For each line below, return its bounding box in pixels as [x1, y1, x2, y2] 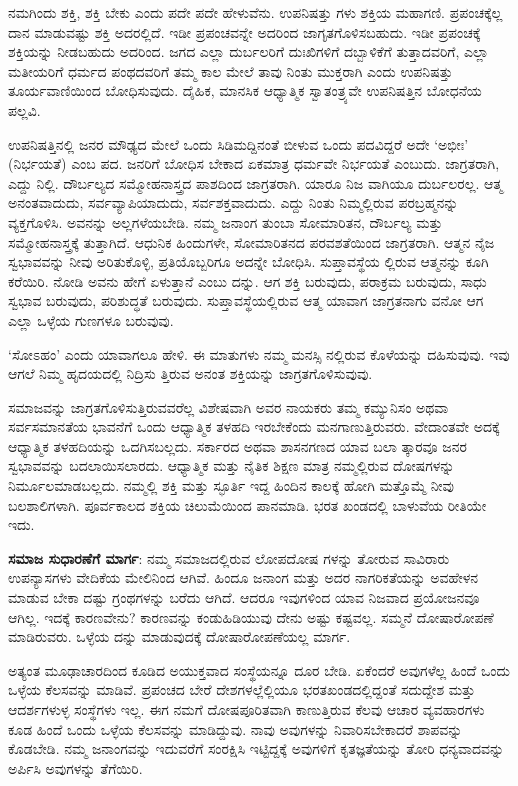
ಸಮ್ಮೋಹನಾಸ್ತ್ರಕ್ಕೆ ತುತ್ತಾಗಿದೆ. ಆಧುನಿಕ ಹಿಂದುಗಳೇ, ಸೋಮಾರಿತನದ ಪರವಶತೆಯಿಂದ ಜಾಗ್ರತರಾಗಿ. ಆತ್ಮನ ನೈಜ [8, 231, 495, 252]
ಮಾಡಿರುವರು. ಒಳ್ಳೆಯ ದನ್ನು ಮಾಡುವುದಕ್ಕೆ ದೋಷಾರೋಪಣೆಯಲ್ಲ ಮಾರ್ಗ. [8, 626, 351, 647]
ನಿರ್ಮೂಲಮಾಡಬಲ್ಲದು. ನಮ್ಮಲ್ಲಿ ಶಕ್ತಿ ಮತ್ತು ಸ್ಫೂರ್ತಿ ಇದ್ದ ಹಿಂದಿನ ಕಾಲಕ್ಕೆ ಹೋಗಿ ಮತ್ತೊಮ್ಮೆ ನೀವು [8, 475, 454, 496]
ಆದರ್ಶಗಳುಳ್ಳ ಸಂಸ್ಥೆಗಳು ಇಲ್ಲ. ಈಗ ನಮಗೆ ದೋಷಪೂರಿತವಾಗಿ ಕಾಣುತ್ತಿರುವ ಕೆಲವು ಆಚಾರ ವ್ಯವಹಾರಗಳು [8, 699, 485, 719]
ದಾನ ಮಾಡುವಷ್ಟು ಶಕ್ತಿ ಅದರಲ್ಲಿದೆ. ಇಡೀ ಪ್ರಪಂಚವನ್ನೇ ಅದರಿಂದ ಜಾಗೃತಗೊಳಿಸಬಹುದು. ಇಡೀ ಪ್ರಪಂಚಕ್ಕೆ [8, 21, 481, 42]
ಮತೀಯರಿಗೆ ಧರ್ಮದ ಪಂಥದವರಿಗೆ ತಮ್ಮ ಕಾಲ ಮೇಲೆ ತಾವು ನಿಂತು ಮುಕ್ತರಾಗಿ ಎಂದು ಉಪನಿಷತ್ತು [8, 60, 453, 81]
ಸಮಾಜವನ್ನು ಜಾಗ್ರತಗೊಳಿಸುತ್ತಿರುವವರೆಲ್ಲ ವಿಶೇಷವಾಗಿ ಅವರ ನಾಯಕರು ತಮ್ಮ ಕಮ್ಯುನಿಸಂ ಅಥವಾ [8, 396, 449, 417]
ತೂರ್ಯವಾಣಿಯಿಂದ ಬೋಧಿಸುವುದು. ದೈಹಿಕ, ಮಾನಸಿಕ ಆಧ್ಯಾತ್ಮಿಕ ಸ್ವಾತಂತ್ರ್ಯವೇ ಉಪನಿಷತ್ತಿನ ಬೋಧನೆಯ [8, 80, 482, 101]
